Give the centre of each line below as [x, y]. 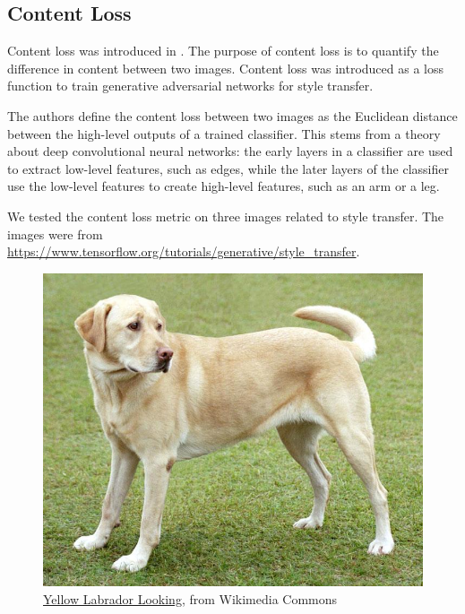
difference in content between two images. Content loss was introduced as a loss [226, 68]
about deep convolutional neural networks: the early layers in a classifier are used [230, 151]
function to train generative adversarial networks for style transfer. [190, 86]
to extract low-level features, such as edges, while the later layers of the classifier [228, 168]
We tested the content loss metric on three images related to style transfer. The [226, 216]
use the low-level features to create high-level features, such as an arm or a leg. [224, 186]
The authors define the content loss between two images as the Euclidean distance [232, 115]
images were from [55, 233]
